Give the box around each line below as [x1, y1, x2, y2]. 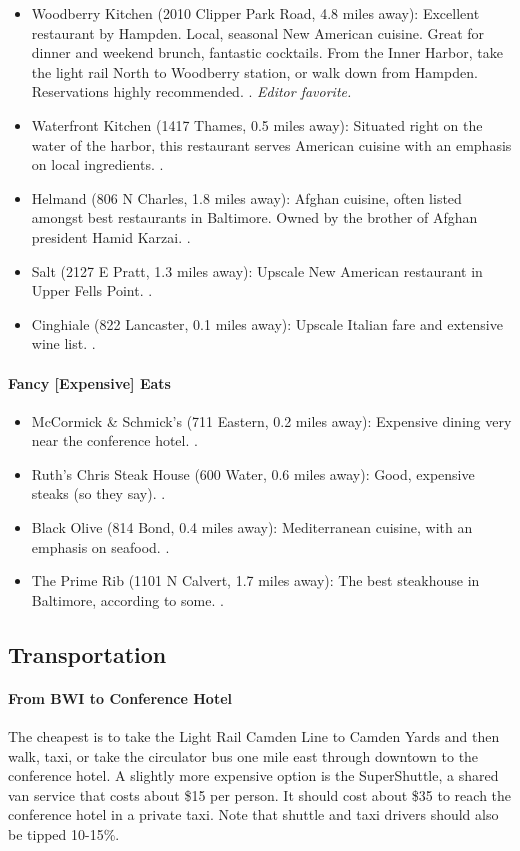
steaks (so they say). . [31, 483, 166, 504]
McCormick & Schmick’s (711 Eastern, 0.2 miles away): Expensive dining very [31, 410, 512, 431]
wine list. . [31, 333, 96, 354]
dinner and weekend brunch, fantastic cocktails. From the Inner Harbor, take [31, 42, 503, 63]
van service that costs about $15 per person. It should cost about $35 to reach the [8, 784, 512, 805]
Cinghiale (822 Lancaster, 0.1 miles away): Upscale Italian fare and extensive [31, 313, 503, 334]
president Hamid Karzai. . [31, 226, 191, 247]
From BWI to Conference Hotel [8, 687, 233, 708]
